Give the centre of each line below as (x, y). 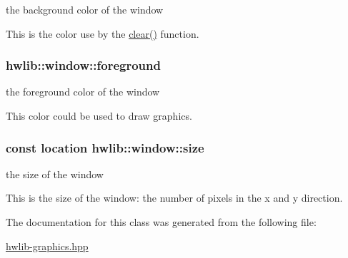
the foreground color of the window (83, 92)
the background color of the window (85, 9)
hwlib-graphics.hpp (47, 246)
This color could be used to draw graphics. (99, 115)
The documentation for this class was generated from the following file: (161, 222)
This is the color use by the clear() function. (103, 33)
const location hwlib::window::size (105, 147)
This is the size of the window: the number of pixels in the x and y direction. (174, 198)
